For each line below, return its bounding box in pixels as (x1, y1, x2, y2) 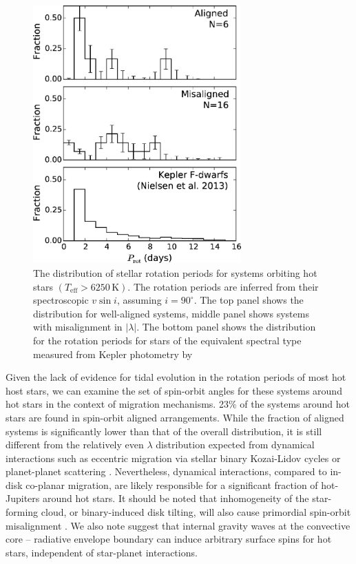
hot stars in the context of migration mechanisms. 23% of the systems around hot (6, 397, 350, 411)
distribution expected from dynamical (156, 437, 315, 452)
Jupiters (6, 491, 40, 505)
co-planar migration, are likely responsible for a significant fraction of (25, 477, 318, 492)
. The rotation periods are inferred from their (127, 279, 319, 293)
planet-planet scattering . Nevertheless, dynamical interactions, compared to (6, 464, 327, 479)
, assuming (116, 293, 162, 307)
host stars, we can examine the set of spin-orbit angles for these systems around (6, 383, 342, 397)
